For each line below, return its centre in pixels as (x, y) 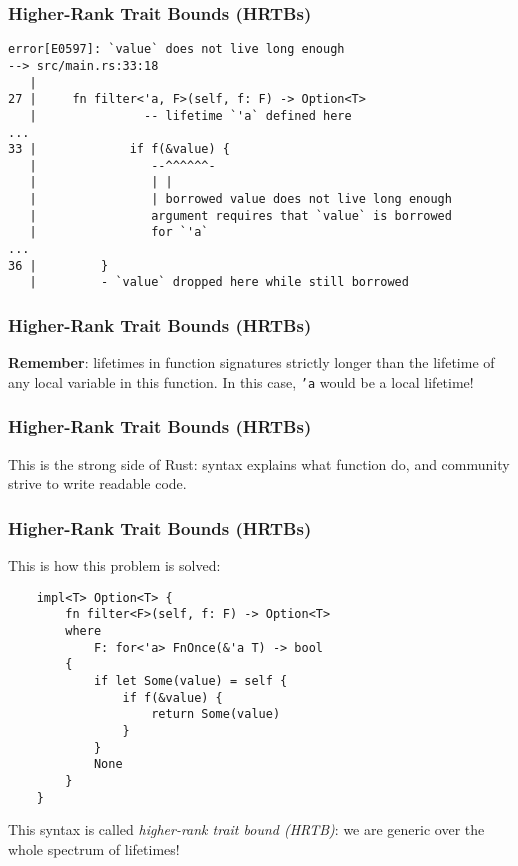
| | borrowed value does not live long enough (240, 199)
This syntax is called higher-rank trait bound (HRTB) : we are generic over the (246, 829)
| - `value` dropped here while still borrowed (219, 282)
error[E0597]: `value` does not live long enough (176, 49)
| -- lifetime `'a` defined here (190, 115)
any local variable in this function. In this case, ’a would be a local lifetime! (241, 381)
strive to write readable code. (97, 483)
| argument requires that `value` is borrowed (240, 215)
